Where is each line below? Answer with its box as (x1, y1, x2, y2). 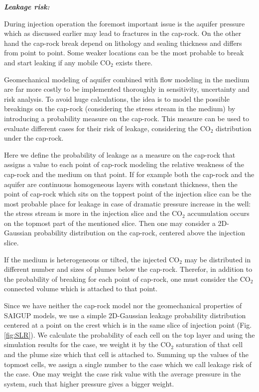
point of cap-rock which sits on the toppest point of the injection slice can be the (4, 189, 252, 199)
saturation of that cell (176, 339, 243, 350)
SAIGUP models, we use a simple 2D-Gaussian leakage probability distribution (4, 310, 246, 320)
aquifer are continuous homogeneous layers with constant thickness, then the (4, 179, 238, 189)
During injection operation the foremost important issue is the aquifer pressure (4, 18, 245, 28)
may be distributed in (184, 254, 251, 264)
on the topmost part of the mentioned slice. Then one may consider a (4, 217, 216, 228)
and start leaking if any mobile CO (4, 57, 111, 67)
